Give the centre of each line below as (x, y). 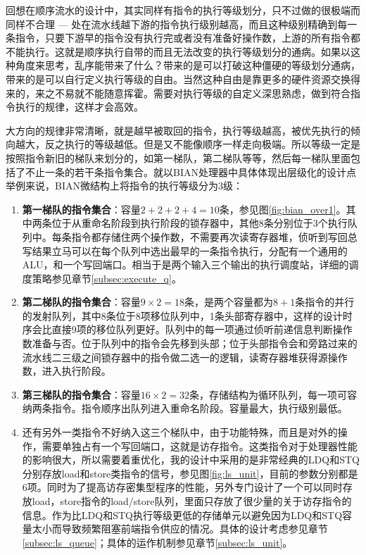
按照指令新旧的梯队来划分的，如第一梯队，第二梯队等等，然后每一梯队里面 (178, 157)
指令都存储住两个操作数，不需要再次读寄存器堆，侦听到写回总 (214, 236)
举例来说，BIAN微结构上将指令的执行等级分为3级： (124, 186)
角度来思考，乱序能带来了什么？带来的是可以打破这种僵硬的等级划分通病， (188, 65)
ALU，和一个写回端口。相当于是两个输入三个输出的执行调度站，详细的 (185, 264)
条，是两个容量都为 (229, 302)
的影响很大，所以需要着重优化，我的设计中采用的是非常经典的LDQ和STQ (191, 460)
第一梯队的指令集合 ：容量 (81, 209)
